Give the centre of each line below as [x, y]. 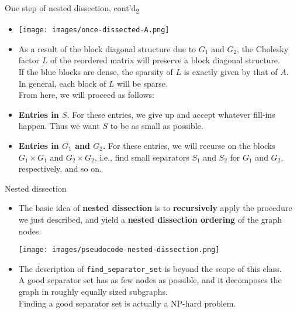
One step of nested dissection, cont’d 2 [72, 8]
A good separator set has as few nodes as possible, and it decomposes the [150, 280]
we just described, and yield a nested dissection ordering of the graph [150, 219]
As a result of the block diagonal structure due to [107, 48]
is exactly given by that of [231, 71]
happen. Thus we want [59, 126]
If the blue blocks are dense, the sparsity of [96, 71]
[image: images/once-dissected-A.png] [94, 30]
